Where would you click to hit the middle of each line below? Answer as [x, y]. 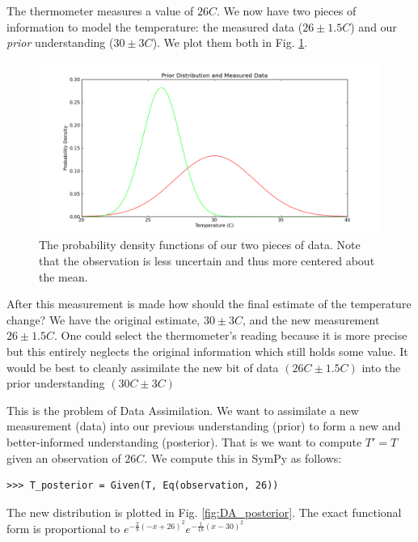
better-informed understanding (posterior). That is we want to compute [184, 441]
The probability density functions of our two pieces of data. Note [200, 245]
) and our [374, 26]
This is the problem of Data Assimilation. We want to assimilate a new [183, 410]
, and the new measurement [311, 319]
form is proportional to [63, 528]
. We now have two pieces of [286, 11]
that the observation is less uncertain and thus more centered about [207, 260]
